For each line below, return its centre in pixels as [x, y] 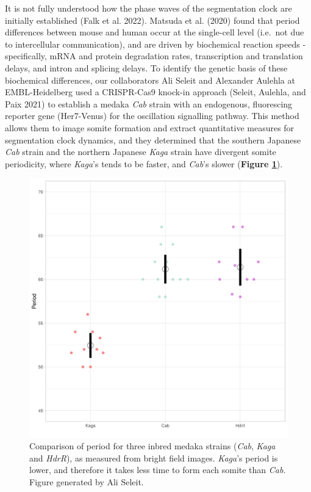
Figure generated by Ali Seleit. [87, 481]
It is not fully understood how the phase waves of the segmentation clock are [148, 8]
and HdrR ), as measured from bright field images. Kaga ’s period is [154, 458]
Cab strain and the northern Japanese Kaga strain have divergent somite [141, 152]
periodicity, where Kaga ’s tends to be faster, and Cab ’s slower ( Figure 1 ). [144, 163]
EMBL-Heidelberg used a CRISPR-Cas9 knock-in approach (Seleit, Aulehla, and [155, 92]
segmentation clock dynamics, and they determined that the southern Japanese [153, 139]
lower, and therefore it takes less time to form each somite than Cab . [158, 470]
